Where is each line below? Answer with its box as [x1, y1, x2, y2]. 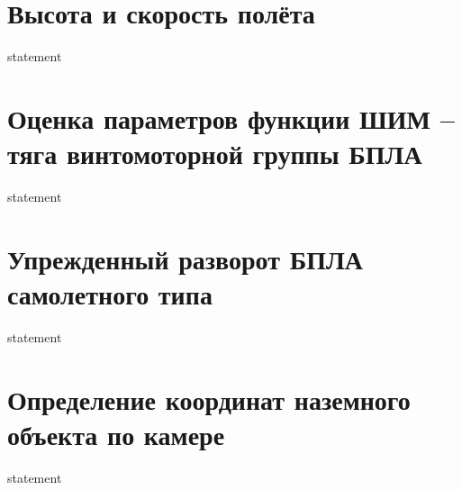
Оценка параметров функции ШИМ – [7, 99, 455, 136]
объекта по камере [7, 415, 225, 452]
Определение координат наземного [7, 380, 411, 417]
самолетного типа [7, 276, 213, 312]
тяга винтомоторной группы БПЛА [7, 135, 422, 172]
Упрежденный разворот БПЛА [7, 240, 364, 277]
